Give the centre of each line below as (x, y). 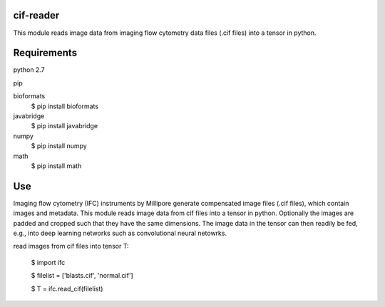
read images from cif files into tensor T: (71, 246)
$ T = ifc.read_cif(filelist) (67, 288)
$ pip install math (56, 166)
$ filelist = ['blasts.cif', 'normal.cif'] (82, 276)
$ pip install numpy (59, 146)
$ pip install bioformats (65, 106)
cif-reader (36, 15)
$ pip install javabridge (65, 126)
